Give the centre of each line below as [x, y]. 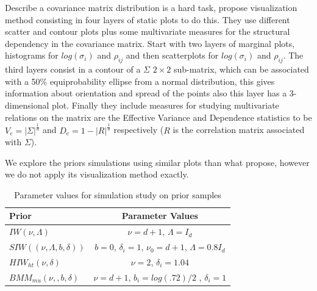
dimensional [27, 105]
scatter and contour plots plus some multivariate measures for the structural [148, 31]
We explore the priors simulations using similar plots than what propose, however [157, 162]
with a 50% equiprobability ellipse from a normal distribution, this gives [140, 81]
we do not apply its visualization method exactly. [97, 174]
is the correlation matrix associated [239, 130]
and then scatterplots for [172, 55]
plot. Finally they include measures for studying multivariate [166, 105]
